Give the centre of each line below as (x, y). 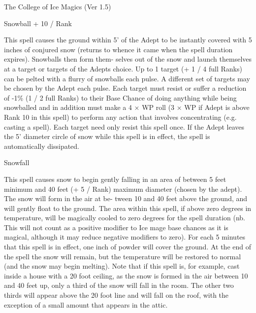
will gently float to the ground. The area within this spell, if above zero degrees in (128, 208)
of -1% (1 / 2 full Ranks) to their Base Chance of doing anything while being (120, 97)
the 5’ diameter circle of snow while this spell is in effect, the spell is (107, 136)
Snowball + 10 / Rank (38, 23)
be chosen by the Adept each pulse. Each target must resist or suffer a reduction (125, 88)
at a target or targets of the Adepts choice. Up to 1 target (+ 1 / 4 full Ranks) (123, 68)
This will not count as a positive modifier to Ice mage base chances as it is (116, 227)
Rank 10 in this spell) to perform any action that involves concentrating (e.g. (120, 117)
